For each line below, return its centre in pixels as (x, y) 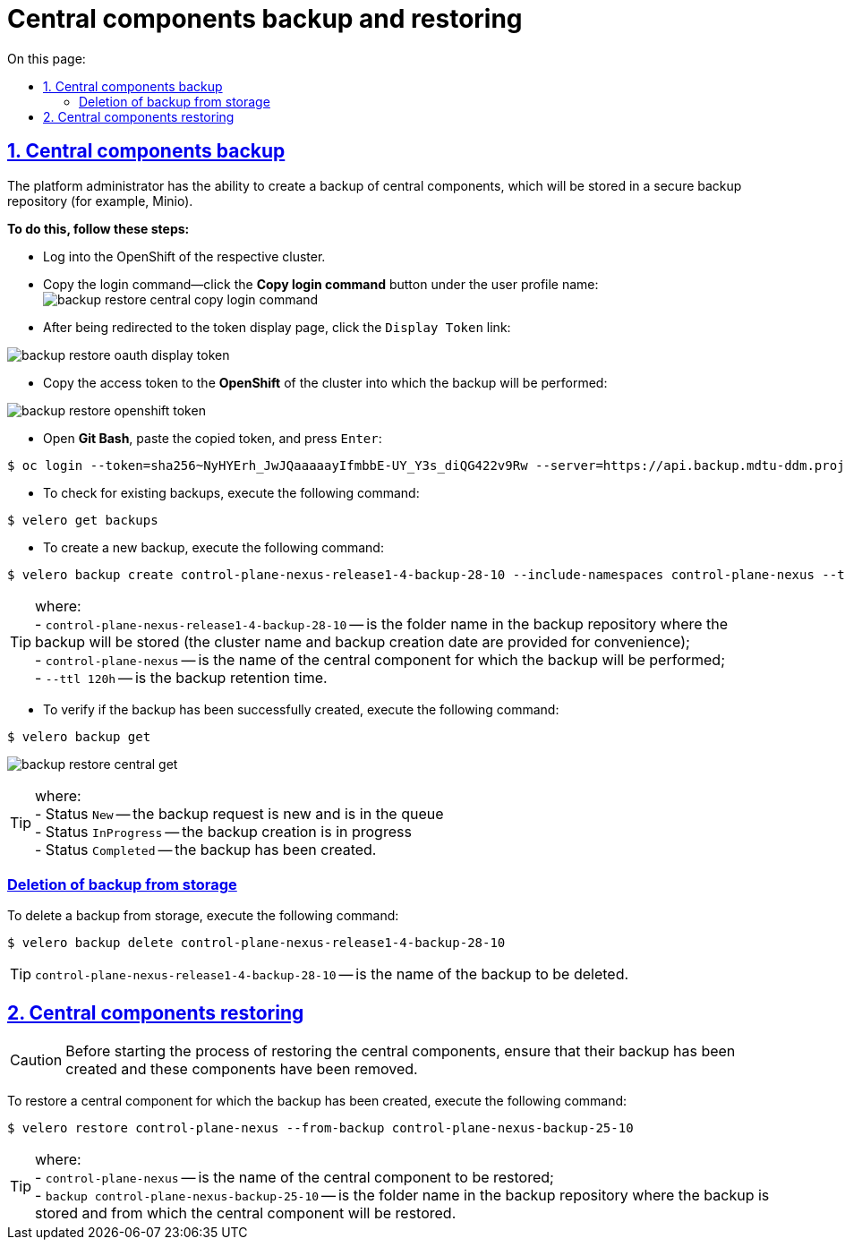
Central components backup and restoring (265, 19)
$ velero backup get (79, 736)
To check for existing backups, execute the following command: (231, 492)
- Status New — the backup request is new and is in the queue (239, 813)
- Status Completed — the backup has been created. (206, 849)
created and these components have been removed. (242, 1069)
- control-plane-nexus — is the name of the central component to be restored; (294, 1178)
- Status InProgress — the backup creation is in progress (223, 831)
